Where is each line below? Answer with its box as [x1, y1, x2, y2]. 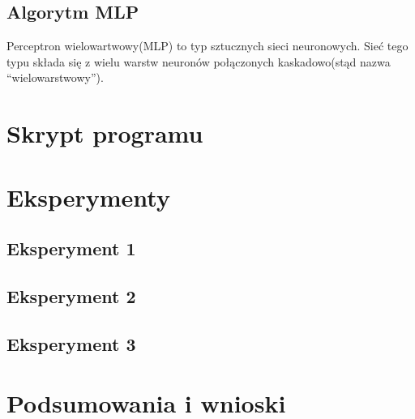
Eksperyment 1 [6, 236, 136, 261]
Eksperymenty [6, 180, 170, 213]
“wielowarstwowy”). [6, 69, 104, 86]
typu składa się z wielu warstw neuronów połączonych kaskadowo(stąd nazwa [6, 53, 391, 70]
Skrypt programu [6, 117, 203, 150]
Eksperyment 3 [6, 331, 136, 356]
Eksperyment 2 [6, 283, 136, 308]
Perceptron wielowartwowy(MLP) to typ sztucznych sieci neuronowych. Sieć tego [6, 37, 409, 54]
